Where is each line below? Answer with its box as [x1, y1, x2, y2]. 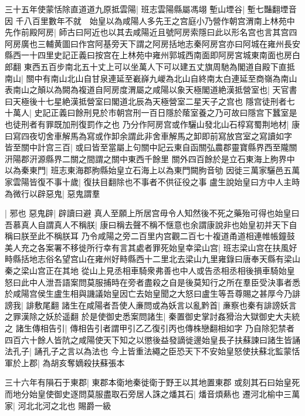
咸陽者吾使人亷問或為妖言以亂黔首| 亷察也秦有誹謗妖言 [86, 298, 297, 311]
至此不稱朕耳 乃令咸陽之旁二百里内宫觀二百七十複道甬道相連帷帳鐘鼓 [29, 230, 295, 242]
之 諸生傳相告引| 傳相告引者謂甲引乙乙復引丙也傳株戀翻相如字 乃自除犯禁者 [5, 322, 294, 334]
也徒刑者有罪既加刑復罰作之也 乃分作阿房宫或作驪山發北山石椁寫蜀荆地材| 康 [5, 118, 300, 130]
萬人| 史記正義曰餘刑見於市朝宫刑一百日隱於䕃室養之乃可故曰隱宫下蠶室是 [12, 106, 297, 119]
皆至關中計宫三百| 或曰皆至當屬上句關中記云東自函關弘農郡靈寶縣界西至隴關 [5, 141, 297, 153]
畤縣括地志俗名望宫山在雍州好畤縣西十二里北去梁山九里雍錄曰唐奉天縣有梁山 [5, 253, 300, 265]
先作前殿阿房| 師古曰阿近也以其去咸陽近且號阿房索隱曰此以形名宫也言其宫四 [5, 26, 297, 38]
